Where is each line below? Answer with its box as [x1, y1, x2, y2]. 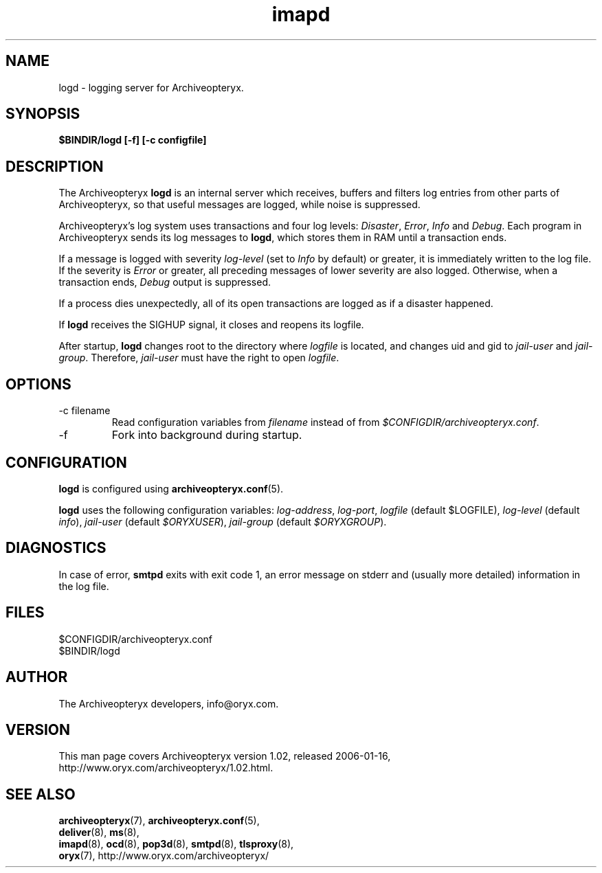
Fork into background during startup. [111, 428, 302, 442]
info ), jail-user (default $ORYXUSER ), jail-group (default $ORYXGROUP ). [58, 515, 387, 528]
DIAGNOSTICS [5, 539, 107, 557]
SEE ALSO [5, 785, 76, 803]
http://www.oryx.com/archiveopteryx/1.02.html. [58, 762, 274, 774]
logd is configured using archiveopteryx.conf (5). [58, 482, 284, 495]
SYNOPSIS [5, 105, 80, 123]
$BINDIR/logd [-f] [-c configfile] [58, 134, 207, 146]
